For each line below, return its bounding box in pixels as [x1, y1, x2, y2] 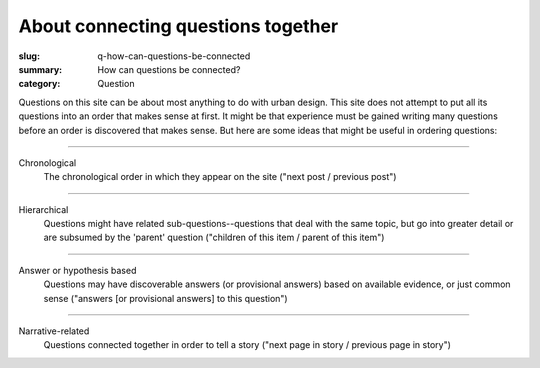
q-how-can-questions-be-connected [97, 50, 251, 62]
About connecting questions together [18, 15, 339, 37]
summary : [18, 63, 63, 75]
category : [18, 78, 61, 90]
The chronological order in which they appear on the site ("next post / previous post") [43, 171, 397, 183]
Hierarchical [18, 203, 69, 215]
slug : [18, 50, 40, 62]
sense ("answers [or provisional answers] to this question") [43, 292, 289, 304]
